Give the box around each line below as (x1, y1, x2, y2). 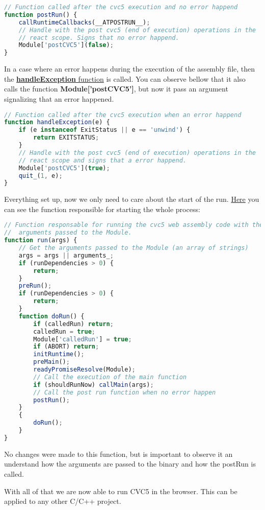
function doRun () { (18, 312, 85, 320)
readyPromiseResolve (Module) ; (33, 366, 136, 374)
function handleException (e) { (4, 119, 110, 126)
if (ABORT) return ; (33, 343, 99, 351)
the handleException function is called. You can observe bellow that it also (4, 73, 246, 84)
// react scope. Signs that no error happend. (18, 34, 179, 41)
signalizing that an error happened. (4, 93, 114, 104)
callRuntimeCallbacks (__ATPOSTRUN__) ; (18, 18, 150, 26)
